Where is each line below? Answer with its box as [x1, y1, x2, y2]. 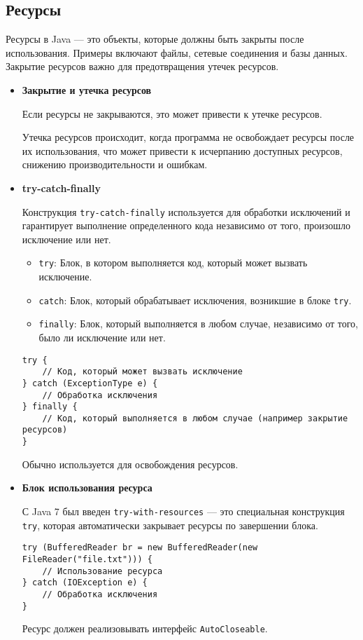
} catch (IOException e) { [22, 578, 148, 588]
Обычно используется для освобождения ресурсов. [22, 456, 239, 471]
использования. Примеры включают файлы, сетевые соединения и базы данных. [6, 45, 348, 60]
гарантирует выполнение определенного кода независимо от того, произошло [22, 218, 350, 233]
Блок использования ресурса [22, 480, 152, 495]
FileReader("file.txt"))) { [22, 554, 152, 564]
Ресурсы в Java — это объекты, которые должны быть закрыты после [6, 32, 304, 46]
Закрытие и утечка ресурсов [22, 82, 152, 97]
